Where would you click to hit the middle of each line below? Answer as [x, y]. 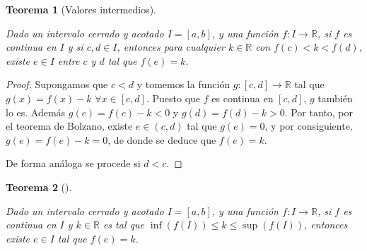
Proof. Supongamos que [57, 84]
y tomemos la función [183, 84]
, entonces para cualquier [171, 47]
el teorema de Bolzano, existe [69, 126]
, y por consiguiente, [309, 126]
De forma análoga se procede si [73, 163]
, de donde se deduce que [162, 139]
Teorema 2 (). [39, 186]
